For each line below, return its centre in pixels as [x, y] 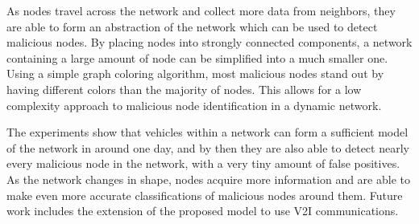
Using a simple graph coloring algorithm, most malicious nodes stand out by [195, 73]
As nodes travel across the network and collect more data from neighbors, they [201, 10]
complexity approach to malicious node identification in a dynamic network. [194, 105]
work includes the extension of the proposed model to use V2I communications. [203, 211]
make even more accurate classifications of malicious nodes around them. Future [205, 195]
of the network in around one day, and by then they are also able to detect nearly [208, 147]
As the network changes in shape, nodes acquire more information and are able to [208, 179]
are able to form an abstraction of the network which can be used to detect [192, 26]
